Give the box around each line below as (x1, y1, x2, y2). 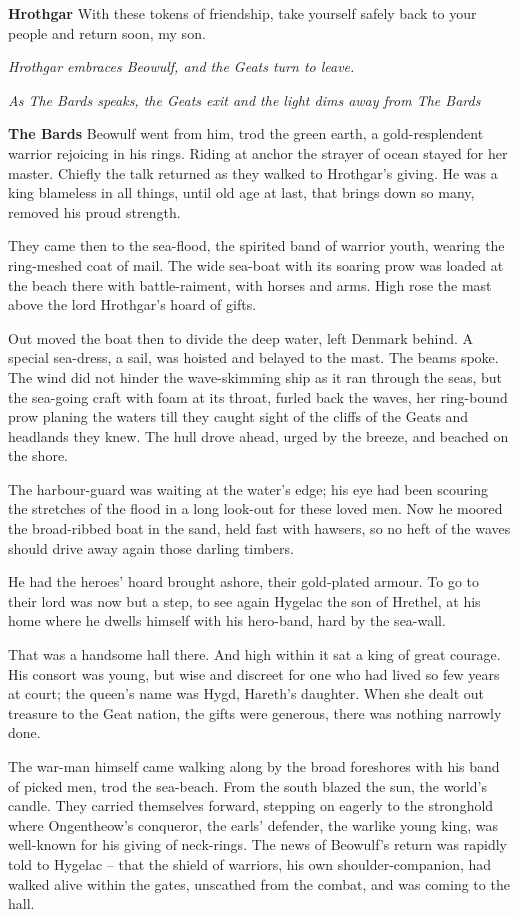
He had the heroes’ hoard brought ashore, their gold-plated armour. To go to (8, 571, 480, 592)
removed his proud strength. (8, 201, 181, 222)
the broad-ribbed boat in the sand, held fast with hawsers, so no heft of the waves (8, 518, 511, 539)
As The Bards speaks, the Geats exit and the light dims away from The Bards (8, 89, 481, 110)
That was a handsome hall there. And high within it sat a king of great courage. (8, 644, 501, 665)
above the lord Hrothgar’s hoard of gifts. (8, 294, 257, 315)
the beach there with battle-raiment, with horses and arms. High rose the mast (8, 274, 492, 295)
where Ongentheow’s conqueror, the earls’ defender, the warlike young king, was (8, 814, 499, 835)
